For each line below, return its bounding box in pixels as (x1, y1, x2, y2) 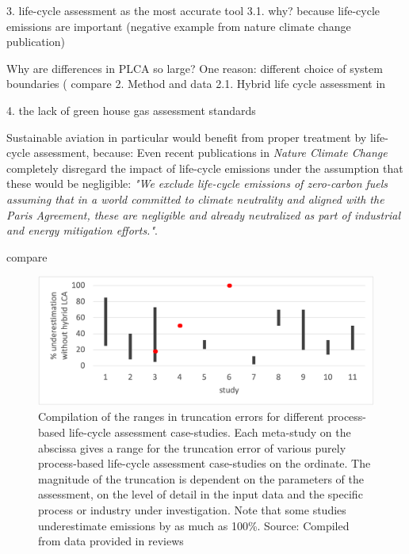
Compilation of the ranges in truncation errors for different (38, 408, 324, 425)
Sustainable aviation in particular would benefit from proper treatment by (6, 128, 367, 145)
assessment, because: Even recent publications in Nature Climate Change (33, 144, 388, 161)
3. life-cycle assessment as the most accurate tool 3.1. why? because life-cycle (6, 2, 380, 18)
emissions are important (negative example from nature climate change (6, 17, 351, 34)
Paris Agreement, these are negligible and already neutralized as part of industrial (6, 206, 401, 223)
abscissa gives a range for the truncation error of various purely (38, 439, 346, 456)
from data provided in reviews (38, 533, 184, 549)
